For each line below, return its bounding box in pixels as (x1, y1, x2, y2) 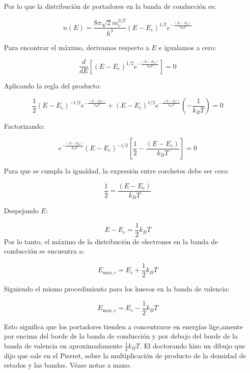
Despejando (4, 205, 39, 216)
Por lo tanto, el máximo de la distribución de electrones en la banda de (4, 236, 218, 246)
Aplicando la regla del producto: (4, 80, 101, 90)
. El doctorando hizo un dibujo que (139, 340, 245, 350)
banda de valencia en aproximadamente (4, 340, 123, 350)
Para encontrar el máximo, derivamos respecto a (4, 42, 149, 52)
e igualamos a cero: (159, 42, 217, 52)
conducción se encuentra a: (4, 246, 84, 256)
